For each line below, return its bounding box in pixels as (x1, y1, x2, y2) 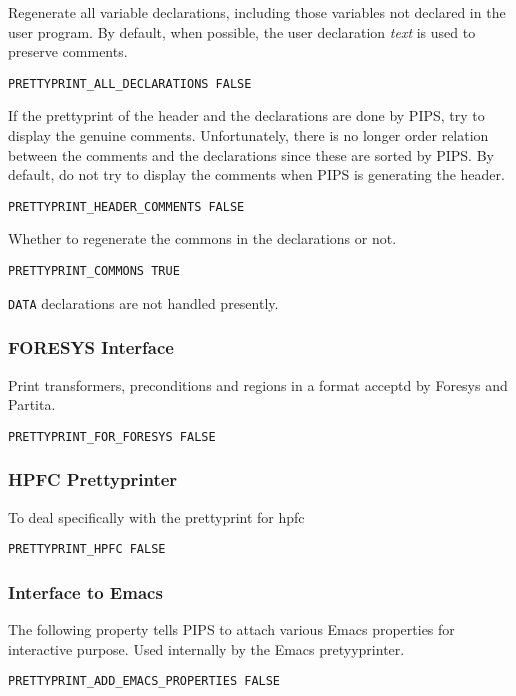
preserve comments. (8, 41, 128, 62)
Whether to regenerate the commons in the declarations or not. (8, 228, 397, 249)
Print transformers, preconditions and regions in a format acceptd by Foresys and (8, 374, 508, 395)
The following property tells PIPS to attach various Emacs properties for (8, 619, 455, 640)
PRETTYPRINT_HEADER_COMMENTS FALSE (8, 199, 245, 214)
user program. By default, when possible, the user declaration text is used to (8, 21, 476, 42)
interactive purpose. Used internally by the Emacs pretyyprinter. (8, 638, 405, 659)
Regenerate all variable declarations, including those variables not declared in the (8, 2, 506, 22)
